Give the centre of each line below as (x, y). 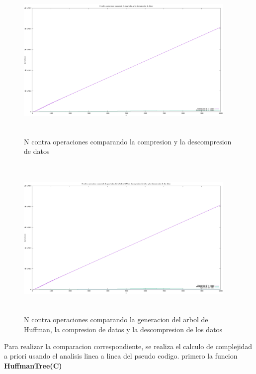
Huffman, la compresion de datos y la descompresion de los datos (123, 329)
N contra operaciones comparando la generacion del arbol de (116, 319)
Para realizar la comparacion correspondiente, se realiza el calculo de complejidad (128, 346)
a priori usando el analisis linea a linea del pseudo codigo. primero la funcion (121, 356)
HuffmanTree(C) (33, 365)
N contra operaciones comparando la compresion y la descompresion (128, 141)
